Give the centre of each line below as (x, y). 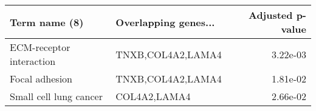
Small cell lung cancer (56, 96)
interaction (33, 61)
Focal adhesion (41, 79)
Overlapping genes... (165, 22)
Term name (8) (47, 22)
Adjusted (270, 15)
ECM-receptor (40, 47)
